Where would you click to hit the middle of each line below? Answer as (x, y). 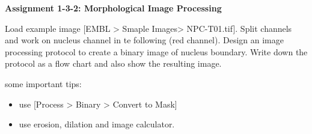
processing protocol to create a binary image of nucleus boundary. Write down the (156, 51)
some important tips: (43, 83)
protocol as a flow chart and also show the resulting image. (113, 63)
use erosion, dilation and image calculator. (97, 124)
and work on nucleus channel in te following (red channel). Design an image (144, 40)
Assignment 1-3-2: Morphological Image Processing (113, 8)
